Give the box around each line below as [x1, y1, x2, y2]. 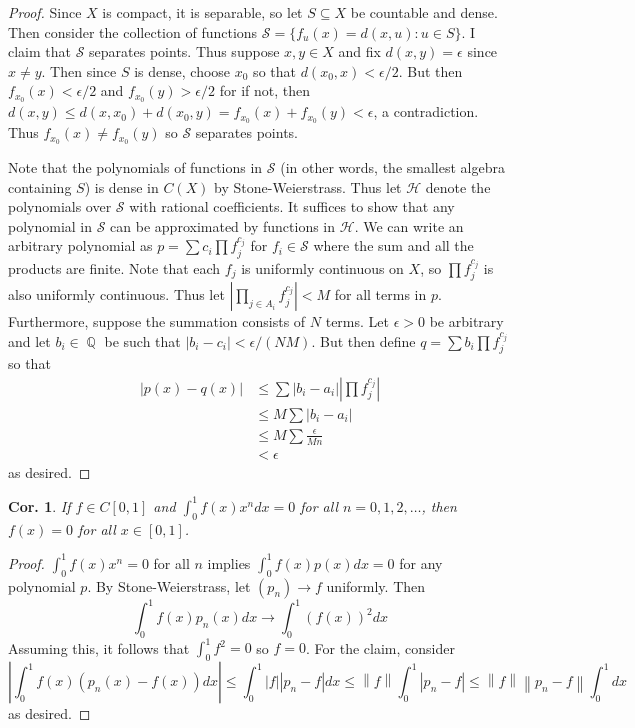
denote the [425, 176, 491, 197]
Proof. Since [8, 2, 82, 22]
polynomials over [8, 196, 112, 217]
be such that [104, 330, 181, 351]
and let [8, 330, 51, 351]
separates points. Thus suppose [89, 41, 280, 62]
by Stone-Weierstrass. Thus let [214, 176, 402, 197]
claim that [8, 41, 71, 62]
